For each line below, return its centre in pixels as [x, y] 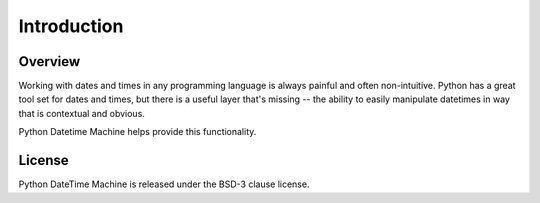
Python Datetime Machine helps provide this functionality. [137, 132]
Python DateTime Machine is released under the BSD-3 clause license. [164, 184]
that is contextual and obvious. [81, 113]
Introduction [71, 26]
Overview [49, 61]
